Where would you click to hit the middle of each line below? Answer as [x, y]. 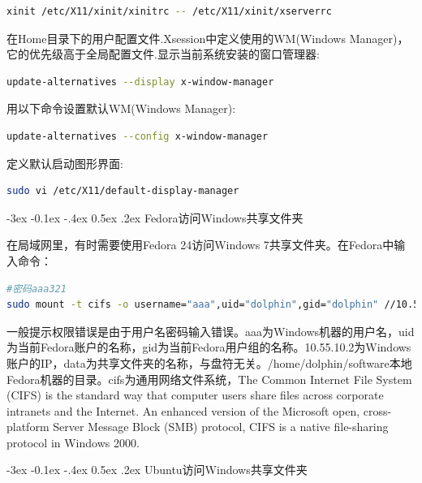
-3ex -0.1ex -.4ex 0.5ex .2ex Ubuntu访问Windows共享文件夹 [157, 470]
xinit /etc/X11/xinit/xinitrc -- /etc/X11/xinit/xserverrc [169, 11]
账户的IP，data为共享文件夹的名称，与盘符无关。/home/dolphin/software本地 [209, 362]
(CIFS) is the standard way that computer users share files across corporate [195, 395]
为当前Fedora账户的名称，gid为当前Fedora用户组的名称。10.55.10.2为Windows [209, 347]
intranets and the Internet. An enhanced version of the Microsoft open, [183, 410]
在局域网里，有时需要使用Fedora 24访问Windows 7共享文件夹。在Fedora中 [200, 245]
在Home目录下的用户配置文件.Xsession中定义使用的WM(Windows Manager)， [208, 38]
